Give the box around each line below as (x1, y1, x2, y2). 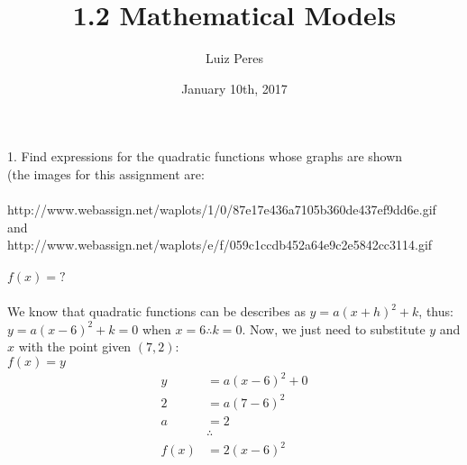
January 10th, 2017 (181, 78, 288, 97)
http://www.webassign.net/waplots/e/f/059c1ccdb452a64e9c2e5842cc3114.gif (7, 235, 433, 254)
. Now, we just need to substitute (242, 319, 426, 338)
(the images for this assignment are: (7, 164, 205, 183)
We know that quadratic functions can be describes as (7, 302, 306, 321)
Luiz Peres (206, 49, 263, 68)
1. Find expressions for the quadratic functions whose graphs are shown (7, 147, 403, 166)
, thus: (418, 302, 453, 321)
